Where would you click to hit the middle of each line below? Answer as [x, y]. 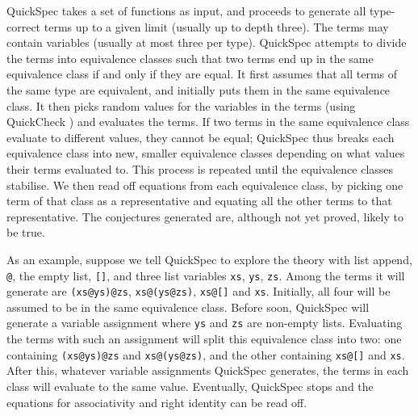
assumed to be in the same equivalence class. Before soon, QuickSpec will [188, 307]
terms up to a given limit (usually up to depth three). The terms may [216, 26]
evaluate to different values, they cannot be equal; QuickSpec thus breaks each [201, 137]
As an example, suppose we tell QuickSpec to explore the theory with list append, [209, 259]
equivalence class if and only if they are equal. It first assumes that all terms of [202, 74]
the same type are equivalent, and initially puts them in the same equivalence [199, 89]
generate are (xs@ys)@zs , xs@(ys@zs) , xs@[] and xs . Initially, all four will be [199, 291]
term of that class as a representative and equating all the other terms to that [199, 201]
